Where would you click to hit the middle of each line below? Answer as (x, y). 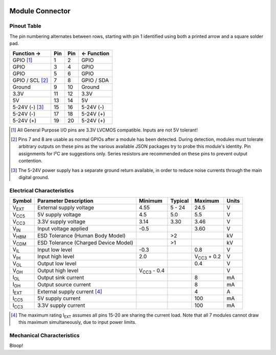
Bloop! (16, 346)
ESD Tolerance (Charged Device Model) (85, 242)
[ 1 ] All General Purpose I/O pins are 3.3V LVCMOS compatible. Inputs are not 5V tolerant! (104, 130)
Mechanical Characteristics (44, 335)
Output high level (58, 271)
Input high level (56, 257)
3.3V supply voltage (62, 221)
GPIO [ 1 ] (22, 60)
